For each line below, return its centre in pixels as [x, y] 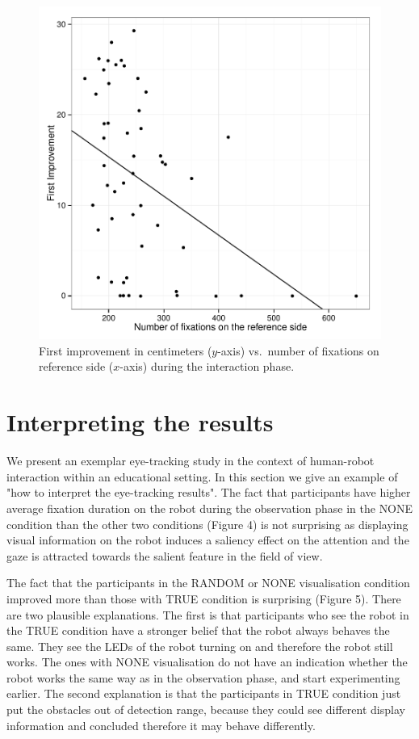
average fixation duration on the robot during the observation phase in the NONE [210, 508]
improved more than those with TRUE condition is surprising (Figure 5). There [204, 598]
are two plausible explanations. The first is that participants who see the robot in [208, 614]
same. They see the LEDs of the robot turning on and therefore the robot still [200, 646]
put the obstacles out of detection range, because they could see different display [206, 710]
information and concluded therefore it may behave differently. [161, 725]
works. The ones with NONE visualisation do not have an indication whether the [207, 662]
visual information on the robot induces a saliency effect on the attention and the [208, 540]
